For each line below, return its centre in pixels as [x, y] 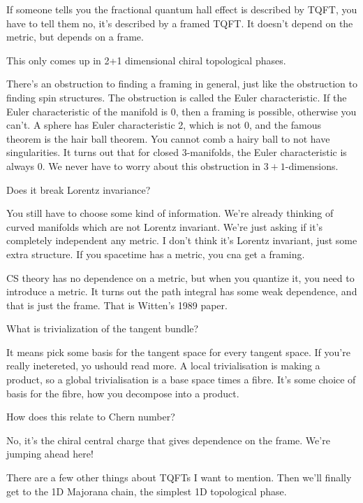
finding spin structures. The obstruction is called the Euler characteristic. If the [177, 97]
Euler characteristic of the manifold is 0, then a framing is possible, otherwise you [181, 111]
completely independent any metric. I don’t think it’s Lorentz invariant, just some [182, 240]
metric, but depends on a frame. [75, 37]
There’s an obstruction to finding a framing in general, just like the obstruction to [182, 84]
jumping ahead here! [50, 454]
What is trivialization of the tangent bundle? [103, 328]
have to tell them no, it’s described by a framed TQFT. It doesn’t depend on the [180, 23]
